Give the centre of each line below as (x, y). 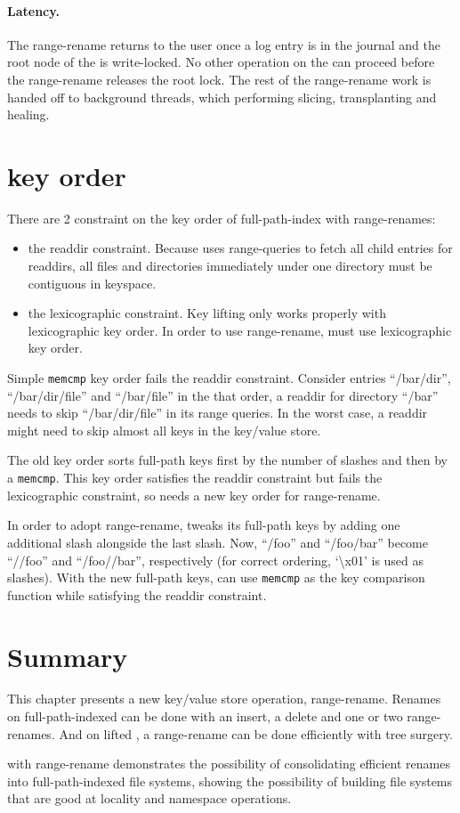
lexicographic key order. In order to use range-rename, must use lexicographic (240, 330)
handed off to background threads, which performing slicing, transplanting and (222, 97)
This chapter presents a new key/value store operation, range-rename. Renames (224, 699)
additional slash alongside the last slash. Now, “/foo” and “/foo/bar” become (218, 542)
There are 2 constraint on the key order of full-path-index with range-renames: (222, 218)
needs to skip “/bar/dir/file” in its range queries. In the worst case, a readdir (218, 413)
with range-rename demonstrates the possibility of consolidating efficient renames (229, 764)
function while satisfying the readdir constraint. (137, 594)
